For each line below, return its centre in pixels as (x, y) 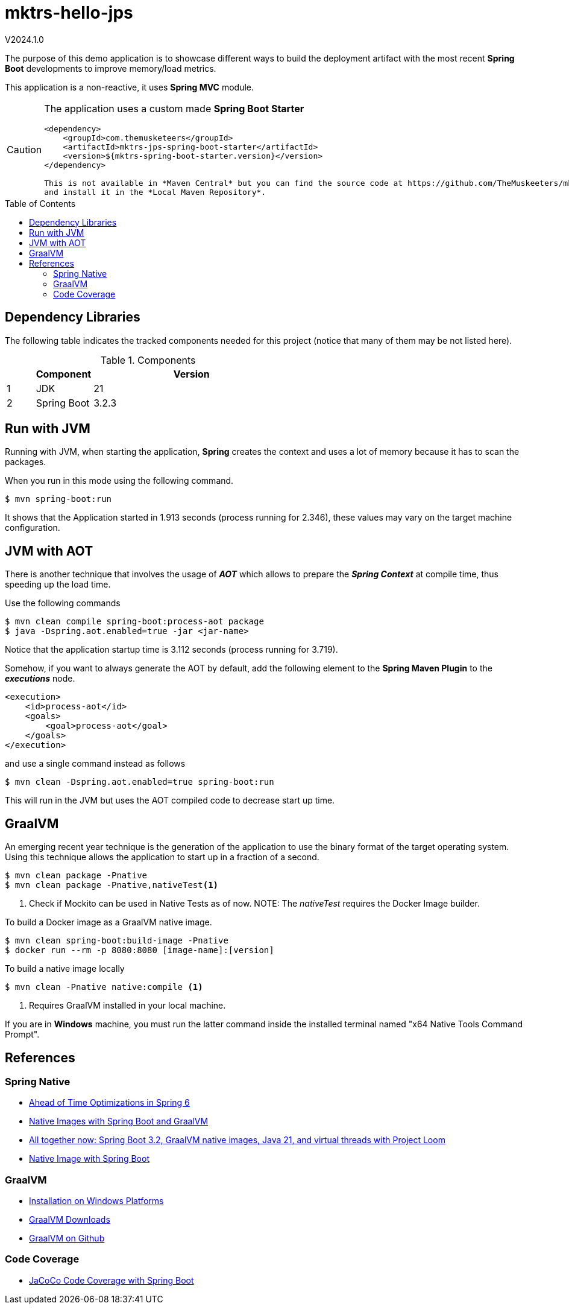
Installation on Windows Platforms (96, 1201)
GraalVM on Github (67, 1238)
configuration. (33, 528)
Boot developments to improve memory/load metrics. (111, 68)
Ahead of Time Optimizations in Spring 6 (109, 1103)
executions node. (40, 679)
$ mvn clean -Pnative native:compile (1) (104, 987)
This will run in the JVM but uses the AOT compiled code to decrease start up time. (170, 800)
